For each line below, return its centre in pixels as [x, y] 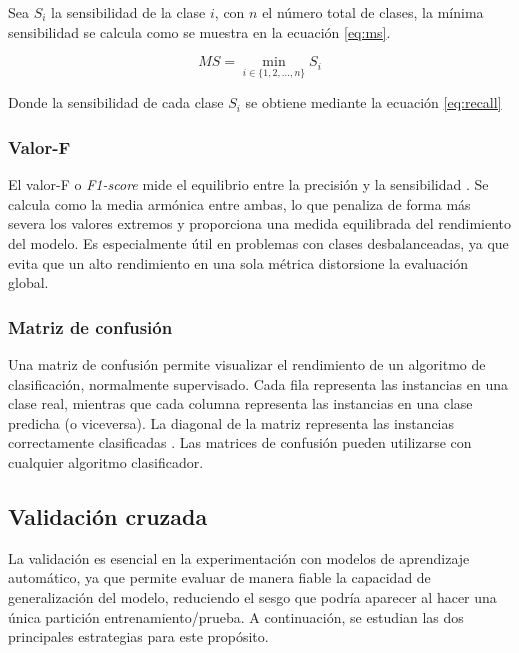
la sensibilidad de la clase [128, 12]
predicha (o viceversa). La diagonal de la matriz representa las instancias [231, 422]
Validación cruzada [108, 515]
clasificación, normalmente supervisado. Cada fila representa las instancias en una [258, 383]
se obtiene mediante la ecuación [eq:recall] [373, 102]
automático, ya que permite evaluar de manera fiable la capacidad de [219, 577]
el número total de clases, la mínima [373, 12]
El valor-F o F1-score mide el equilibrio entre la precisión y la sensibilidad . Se [248, 184]
